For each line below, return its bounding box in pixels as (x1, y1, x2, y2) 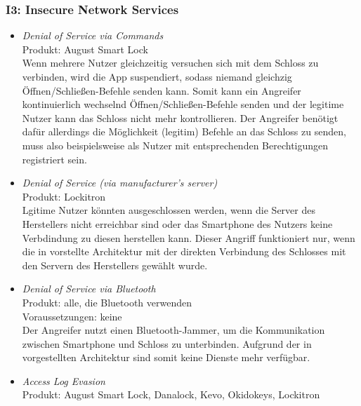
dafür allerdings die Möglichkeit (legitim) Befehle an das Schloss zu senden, (22, 124, 346, 139)
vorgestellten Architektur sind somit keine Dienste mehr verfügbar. (22, 350, 310, 365)
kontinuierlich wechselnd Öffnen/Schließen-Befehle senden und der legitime (22, 97, 344, 111)
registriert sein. (22, 151, 87, 166)
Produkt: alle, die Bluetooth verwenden (22, 295, 192, 309)
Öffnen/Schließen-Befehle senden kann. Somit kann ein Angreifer (22, 83, 301, 97)
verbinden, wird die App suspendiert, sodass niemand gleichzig (22, 69, 292, 83)
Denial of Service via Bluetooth (22, 281, 156, 296)
